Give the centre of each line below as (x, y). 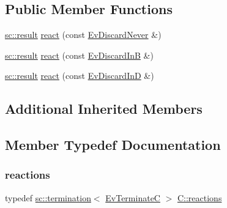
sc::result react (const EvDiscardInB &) (79, 55)
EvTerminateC (133, 197)
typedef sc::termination (48, 197)
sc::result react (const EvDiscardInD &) (80, 76)
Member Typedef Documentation (113, 145)
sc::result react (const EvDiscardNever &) (83, 35)
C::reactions (199, 197)
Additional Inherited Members (104, 109)
